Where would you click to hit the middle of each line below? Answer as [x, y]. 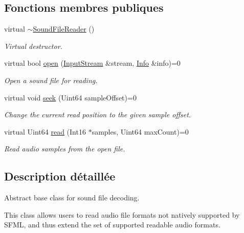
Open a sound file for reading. [51, 80]
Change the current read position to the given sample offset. [98, 114]
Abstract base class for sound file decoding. [72, 198]
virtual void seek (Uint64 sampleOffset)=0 [70, 97]
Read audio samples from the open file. [65, 149]
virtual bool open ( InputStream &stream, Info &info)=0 [92, 63]
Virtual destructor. [33, 46]
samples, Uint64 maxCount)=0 [140, 131]
